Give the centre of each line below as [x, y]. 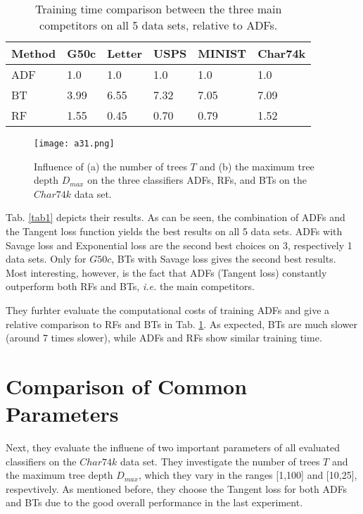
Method [34, 53]
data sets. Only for [46, 259]
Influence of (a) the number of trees [110, 166]
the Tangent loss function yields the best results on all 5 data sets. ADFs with [174, 231]
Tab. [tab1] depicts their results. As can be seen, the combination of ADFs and [176, 217]
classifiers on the [41, 461]
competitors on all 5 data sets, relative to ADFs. [159, 25]
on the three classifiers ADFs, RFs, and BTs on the [197, 180]
